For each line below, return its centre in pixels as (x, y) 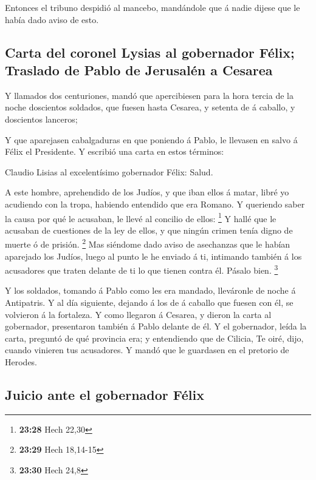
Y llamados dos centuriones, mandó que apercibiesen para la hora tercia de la (149, 95)
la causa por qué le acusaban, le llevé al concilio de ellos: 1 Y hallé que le (141, 217)
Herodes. (21, 362)
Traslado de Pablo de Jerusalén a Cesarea (139, 69)
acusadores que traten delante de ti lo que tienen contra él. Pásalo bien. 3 (142, 269)
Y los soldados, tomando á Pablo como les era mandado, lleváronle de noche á (150, 290)
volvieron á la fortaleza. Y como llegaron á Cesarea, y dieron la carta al (138, 314)
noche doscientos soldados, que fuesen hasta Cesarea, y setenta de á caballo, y (150, 107)
